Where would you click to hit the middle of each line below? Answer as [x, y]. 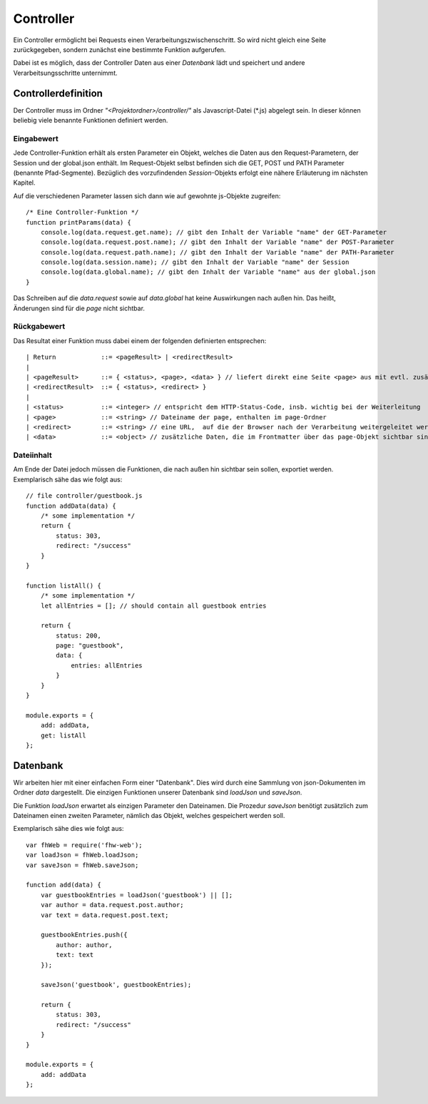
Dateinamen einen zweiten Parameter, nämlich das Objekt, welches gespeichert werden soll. [149, 816]
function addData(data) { [71, 506]
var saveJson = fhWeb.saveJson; [82, 865]
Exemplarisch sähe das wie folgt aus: [68, 479]
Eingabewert [36, 138]
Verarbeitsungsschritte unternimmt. [65, 73]
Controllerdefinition [58, 93]
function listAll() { [63, 586]
